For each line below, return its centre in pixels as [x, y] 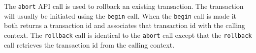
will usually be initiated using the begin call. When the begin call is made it [120, 15]
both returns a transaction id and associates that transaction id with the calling [125, 25]
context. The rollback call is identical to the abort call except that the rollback [128, 35]
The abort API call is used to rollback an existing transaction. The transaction [124, 6]
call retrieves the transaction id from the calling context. [89, 44]
